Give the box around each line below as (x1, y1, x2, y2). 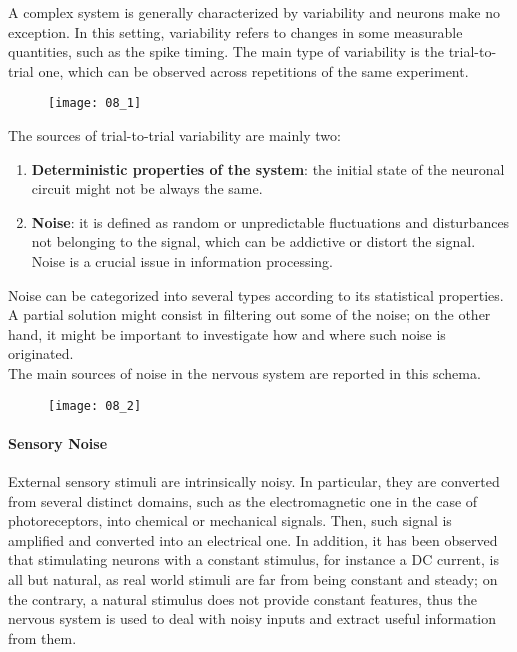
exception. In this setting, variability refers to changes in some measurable (8, 21, 463, 42)
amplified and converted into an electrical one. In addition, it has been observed (8, 529, 498, 550)
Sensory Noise (8, 432, 108, 453)
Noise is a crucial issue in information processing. (31, 251, 333, 271)
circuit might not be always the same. (31, 178, 263, 199)
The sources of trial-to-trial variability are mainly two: (8, 125, 341, 146)
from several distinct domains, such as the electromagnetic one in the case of (8, 490, 478, 511)
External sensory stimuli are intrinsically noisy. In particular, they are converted (8, 471, 500, 492)
